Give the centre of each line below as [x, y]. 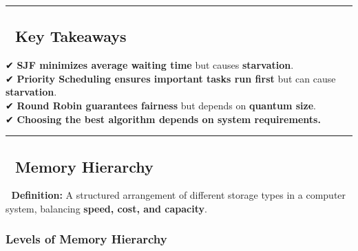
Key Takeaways [71, 36]
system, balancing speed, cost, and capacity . [106, 208]
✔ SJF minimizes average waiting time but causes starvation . [150, 65]
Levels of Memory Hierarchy [86, 239]
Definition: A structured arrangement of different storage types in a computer [179, 195]
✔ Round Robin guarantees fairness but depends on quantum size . [161, 105]
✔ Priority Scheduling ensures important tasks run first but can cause [171, 78]
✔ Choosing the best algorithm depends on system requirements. [163, 119]
